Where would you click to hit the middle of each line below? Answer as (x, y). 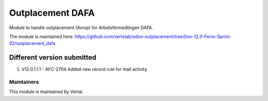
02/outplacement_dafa (32, 43)
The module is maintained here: (41, 36)
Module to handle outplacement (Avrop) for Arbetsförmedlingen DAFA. (81, 28)
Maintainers (24, 82)
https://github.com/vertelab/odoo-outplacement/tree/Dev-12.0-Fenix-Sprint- (153, 36)
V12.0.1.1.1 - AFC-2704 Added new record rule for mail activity (84, 69)
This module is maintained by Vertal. (46, 92)
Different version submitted (53, 57)
